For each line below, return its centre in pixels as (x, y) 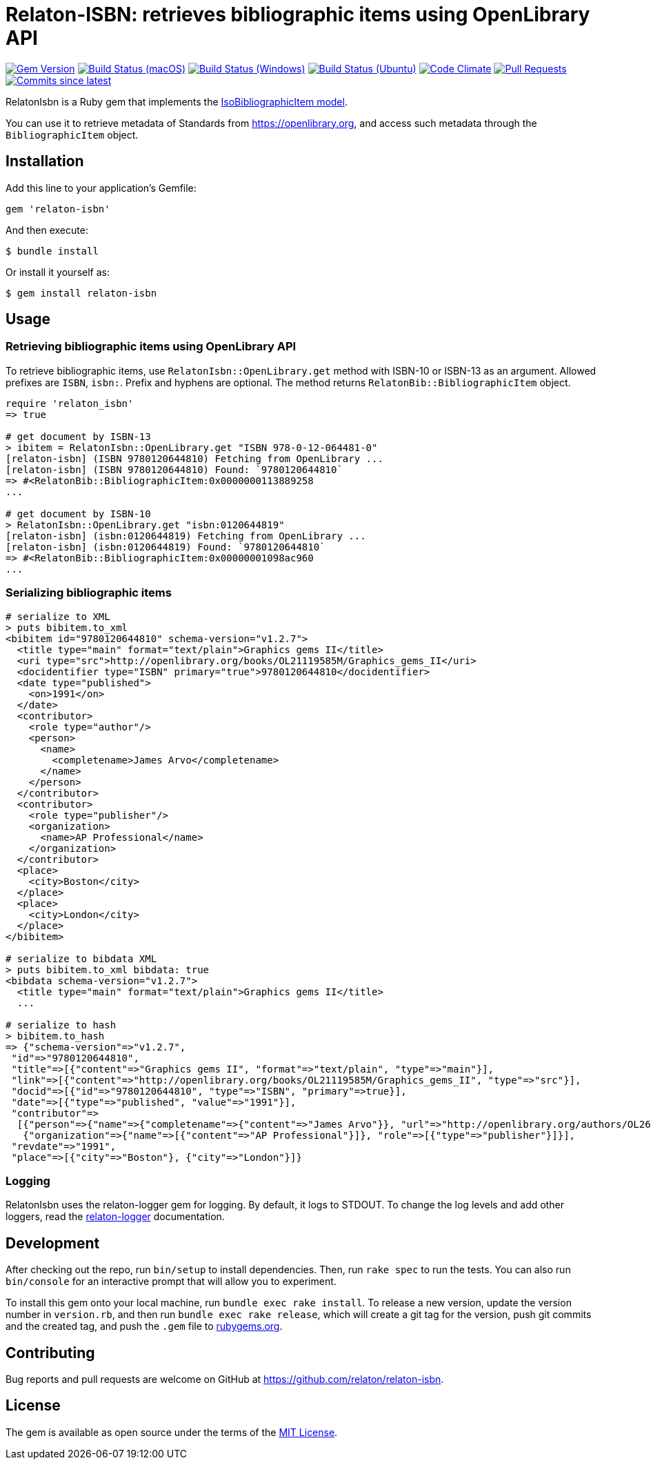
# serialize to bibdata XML (81, 958)
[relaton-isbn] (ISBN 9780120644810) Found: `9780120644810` (174, 469)
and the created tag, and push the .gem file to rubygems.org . (144, 1326)
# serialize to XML (58, 616)
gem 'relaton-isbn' (58, 209)
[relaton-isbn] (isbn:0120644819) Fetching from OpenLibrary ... (186, 536)
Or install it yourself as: (58, 272)
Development (53, 1243)
